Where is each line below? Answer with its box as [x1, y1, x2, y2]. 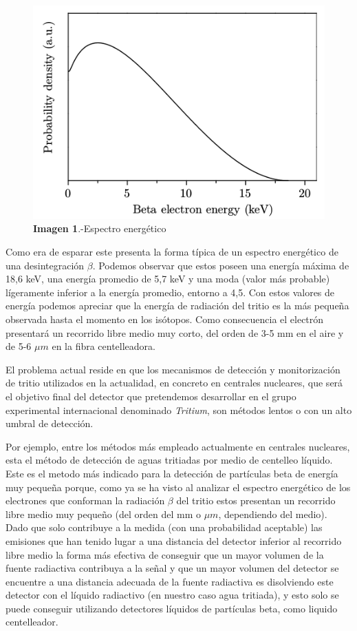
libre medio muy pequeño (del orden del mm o [6, 506, 201, 521]
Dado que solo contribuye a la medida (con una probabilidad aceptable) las [6, 520, 323, 535]
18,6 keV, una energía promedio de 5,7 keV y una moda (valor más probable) [6, 271, 330, 286]
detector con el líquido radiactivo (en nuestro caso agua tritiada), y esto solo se [6, 588, 339, 602]
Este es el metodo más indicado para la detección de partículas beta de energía [6, 466, 338, 480]
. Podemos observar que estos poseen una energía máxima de [92, 258, 349, 272]
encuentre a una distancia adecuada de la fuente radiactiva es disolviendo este [6, 574, 334, 588]
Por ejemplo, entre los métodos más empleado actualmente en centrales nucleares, [6, 439, 350, 453]
